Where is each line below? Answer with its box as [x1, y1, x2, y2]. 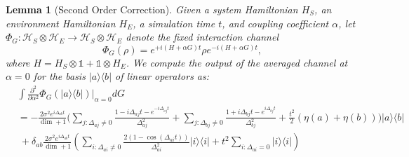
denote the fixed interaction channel [126, 29, 279, 44]
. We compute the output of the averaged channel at [126, 55, 348, 69]
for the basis [33, 69, 86, 83]
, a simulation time [133, 15, 215, 30]
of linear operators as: [115, 69, 210, 83]
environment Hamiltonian [6, 15, 116, 30]
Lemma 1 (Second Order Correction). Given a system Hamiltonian [6, 2, 298, 16]
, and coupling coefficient [222, 15, 329, 30]
